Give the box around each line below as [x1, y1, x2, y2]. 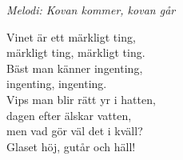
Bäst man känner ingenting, [6, 59, 143, 76]
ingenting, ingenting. [6, 75, 107, 92]
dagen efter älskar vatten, [6, 106, 132, 123]
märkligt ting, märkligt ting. [6, 44, 145, 61]
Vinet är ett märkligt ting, [6, 28, 136, 45]
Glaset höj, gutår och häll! [6, 138, 136, 154]
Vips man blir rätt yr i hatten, [6, 90, 156, 107]
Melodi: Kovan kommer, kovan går [6, 2, 176, 18]
